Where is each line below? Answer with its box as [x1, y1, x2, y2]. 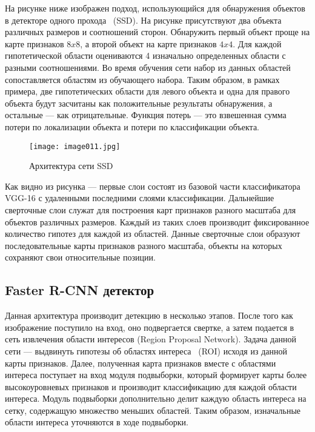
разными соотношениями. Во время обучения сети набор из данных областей [5, 61, 291, 73]
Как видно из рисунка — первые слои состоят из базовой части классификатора [5, 179, 300, 192]
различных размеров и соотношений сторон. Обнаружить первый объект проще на [5, 25, 310, 38]
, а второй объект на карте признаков [80, 37, 217, 50]
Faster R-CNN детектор [5, 281, 154, 299]
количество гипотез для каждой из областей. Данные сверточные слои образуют [5, 227, 300, 240]
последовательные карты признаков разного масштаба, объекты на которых [5, 239, 282, 251]
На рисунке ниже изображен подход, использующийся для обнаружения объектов [5, 2, 305, 14]
